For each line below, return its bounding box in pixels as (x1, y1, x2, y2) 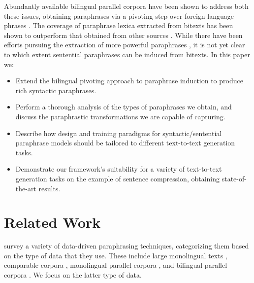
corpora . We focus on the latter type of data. (4, 270, 142, 280)
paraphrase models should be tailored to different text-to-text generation (15, 138, 235, 148)
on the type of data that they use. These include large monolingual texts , (4, 250, 227, 260)
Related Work (4, 212, 101, 232)
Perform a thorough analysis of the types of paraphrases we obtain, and (15, 102, 232, 112)
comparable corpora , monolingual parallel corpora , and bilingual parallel (4, 260, 227, 270)
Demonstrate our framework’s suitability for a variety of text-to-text (15, 164, 222, 174)
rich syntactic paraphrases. (15, 85, 96, 95)
